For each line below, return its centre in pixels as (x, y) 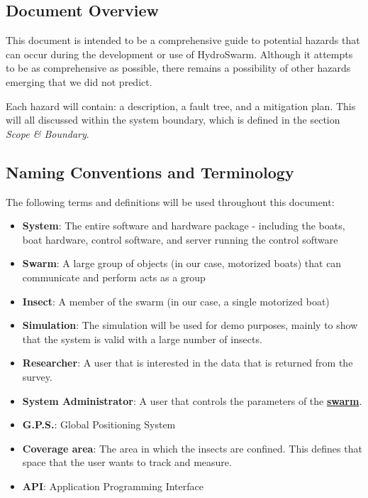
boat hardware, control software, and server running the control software (180, 239)
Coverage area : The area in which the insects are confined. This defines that (192, 448)
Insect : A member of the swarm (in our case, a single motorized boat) (176, 301)
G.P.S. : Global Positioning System (99, 424)
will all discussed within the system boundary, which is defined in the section (173, 120)
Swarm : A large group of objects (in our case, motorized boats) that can (182, 263)
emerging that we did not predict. (79, 81)
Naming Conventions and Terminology (150, 172)
